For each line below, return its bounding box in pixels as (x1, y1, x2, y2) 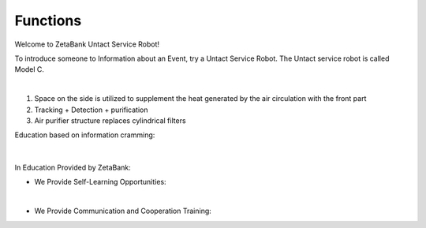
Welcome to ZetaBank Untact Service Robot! (14, 39, 160, 49)
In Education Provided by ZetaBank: (14, 163, 131, 173)
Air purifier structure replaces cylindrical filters (34, 115, 186, 125)
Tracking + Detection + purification (34, 105, 148, 114)
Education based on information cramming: (14, 130, 155, 140)
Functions (14, 12, 82, 29)
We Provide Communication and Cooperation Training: (34, 206, 212, 216)
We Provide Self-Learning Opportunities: (34, 178, 166, 187)
